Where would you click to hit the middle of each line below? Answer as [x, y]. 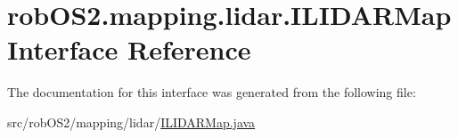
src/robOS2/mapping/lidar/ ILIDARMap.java [131, 122]
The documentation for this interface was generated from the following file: [212, 92]
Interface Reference [129, 49]
